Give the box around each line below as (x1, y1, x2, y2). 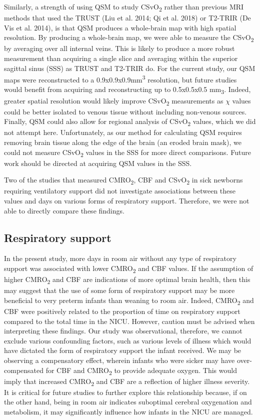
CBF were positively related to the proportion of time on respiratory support (4, 306, 240, 316)
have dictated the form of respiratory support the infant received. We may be (4, 345, 241, 355)
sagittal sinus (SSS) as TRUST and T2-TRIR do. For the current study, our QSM (4, 62, 255, 73)
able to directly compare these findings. (4, 205, 124, 215)
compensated (4, 364, 44, 375)
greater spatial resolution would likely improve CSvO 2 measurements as (4, 95, 223, 107)
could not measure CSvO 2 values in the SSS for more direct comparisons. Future (4, 146, 251, 158)
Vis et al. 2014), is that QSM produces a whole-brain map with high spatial (4, 22, 236, 32)
